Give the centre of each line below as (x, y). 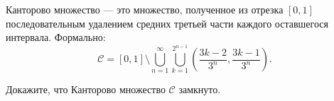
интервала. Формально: (56, 37)
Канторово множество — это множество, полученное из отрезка (145, 9)
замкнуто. (200, 89)
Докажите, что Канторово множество (86, 89)
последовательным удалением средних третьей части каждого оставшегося (167, 23)
